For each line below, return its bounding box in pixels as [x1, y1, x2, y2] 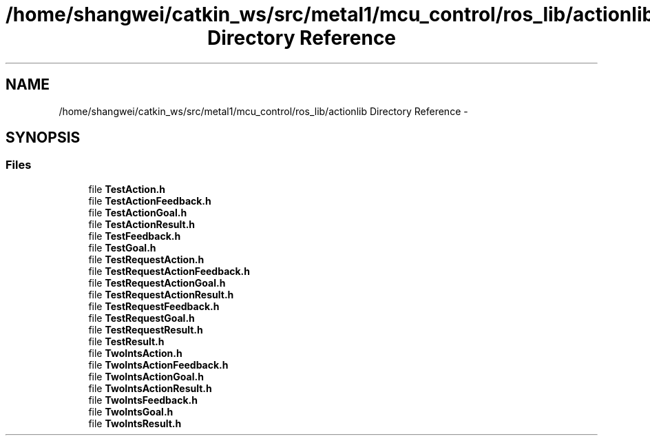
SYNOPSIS [6, 129, 81, 147]
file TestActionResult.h [88, 218, 196, 230]
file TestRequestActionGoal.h [88, 276, 226, 289]
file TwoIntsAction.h [88, 347, 182, 359]
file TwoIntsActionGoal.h [88, 370, 204, 382]
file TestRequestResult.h [88, 323, 203, 336]
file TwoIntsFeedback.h [88, 393, 198, 406]
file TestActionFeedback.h [88, 194, 211, 207]
